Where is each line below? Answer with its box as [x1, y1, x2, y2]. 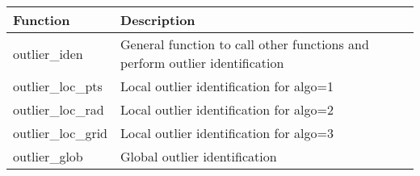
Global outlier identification [120, 147, 277, 166]
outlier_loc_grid [13, 124, 108, 142]
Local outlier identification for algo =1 [120, 77, 334, 95]
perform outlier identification [120, 53, 284, 72]
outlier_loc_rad [13, 100, 104, 119]
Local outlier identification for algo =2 [120, 100, 334, 119]
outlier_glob [13, 147, 83, 166]
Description [120, 10, 195, 29]
